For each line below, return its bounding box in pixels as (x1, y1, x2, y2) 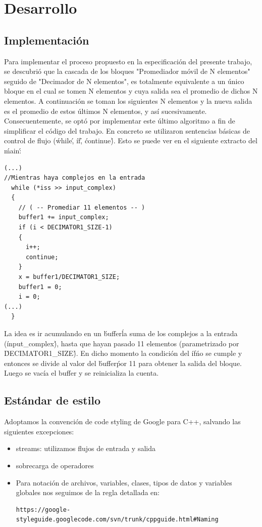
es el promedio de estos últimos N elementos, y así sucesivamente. (4, 105, 207, 116)
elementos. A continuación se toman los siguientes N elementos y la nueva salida (4, 95, 252, 106)
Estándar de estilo (4, 392, 101, 408)
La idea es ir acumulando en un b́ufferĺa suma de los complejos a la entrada (4, 328, 238, 339)
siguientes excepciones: (4, 426, 74, 436)
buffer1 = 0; (18, 283, 62, 291)
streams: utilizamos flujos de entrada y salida (16, 443, 155, 454)
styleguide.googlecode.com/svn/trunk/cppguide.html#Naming (16, 516, 219, 523)
